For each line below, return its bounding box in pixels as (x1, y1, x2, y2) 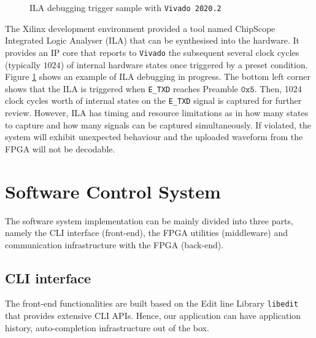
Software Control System (5, 178, 221, 203)
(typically (5, 58, 40, 71)
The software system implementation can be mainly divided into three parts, (5, 214, 293, 227)
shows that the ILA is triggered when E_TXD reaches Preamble (5, 82, 238, 95)
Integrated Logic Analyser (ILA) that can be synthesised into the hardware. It (5, 34, 299, 47)
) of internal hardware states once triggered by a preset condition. (60, 58, 308, 71)
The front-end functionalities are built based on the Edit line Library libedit (5, 297, 298, 310)
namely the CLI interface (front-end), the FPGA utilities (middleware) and (5, 226, 288, 239)
